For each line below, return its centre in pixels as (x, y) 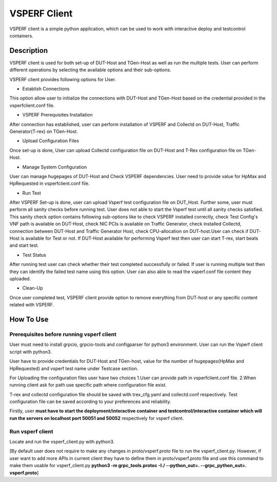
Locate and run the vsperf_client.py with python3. (62, 441)
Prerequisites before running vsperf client (63, 334)
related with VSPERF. (32, 305)
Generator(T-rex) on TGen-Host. (44, 131)
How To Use (29, 319)
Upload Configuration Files (51, 141)
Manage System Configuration (55, 167)
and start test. (24, 245)
